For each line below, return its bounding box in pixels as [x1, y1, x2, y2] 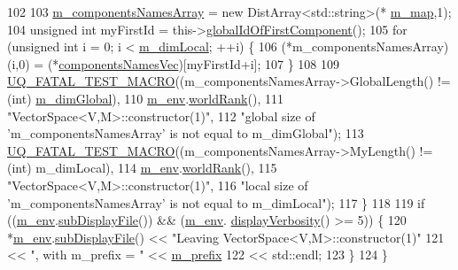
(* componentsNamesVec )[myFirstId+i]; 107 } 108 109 [47, 54, 339, 73]
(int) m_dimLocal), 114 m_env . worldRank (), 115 [7, 158, 277, 177]
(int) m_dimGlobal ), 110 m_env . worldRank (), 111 [7, 89, 283, 107]
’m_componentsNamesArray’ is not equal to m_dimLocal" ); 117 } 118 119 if [7, 193, 425, 212]
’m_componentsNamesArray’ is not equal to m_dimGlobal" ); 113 [7, 124, 364, 143]
